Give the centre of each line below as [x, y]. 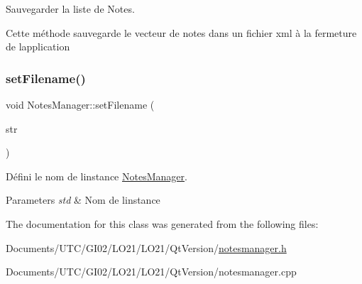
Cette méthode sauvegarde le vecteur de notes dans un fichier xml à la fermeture [181, 32]
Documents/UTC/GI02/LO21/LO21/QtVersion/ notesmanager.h [146, 247]
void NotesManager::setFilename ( [80, 104]
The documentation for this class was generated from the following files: [162, 223]
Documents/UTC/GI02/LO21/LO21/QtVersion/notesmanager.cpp [151, 272]
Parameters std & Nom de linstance [83, 200]
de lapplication [38, 47]
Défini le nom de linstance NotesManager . [97, 176]
